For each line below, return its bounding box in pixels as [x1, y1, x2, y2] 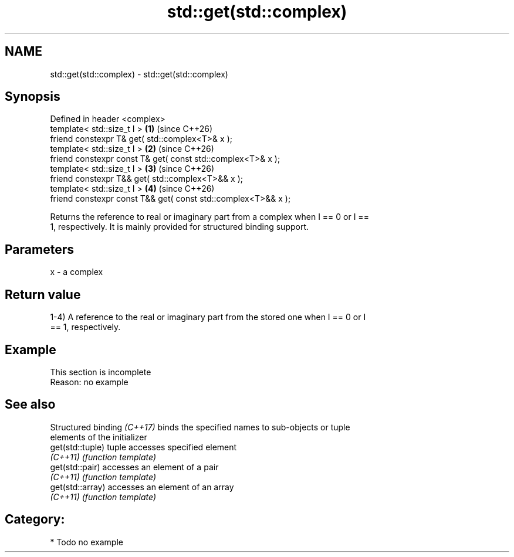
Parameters [5, 242, 74, 257]
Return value [5, 287, 81, 302]
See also [5, 397, 56, 412]
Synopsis [5, 89, 60, 104]
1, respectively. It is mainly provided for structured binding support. [50, 222, 309, 232]
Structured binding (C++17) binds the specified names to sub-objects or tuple [50, 422, 350, 432]
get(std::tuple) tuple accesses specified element [50, 441, 237, 452]
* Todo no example [50, 536, 123, 547]
